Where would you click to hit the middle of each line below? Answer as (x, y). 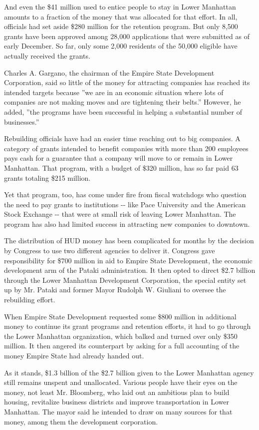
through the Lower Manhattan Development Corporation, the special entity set (125, 280)
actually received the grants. (47, 55)
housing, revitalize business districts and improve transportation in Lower (117, 402)
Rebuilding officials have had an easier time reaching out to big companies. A (122, 138)
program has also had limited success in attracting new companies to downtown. (127, 224)
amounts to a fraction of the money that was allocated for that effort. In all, (121, 16)
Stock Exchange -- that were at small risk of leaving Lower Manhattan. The (120, 214)
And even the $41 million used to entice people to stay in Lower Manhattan (120, 7)
